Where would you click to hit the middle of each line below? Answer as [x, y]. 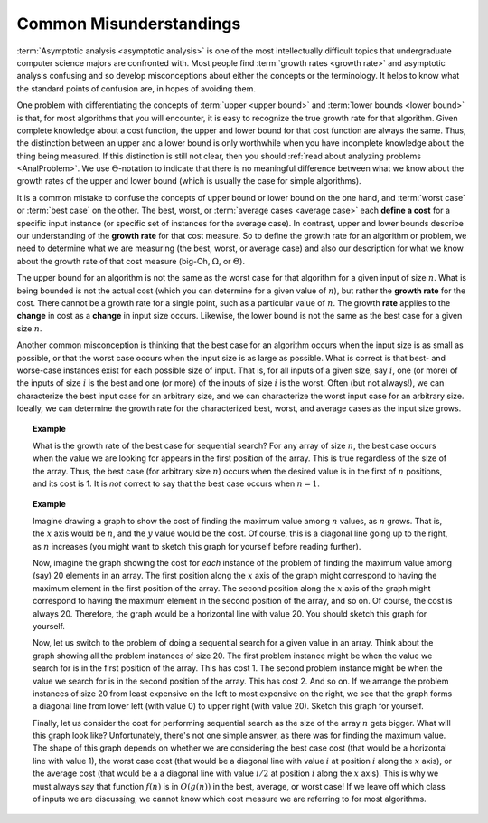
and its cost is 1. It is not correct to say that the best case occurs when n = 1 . [176, 483]
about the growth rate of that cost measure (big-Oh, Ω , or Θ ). [131, 261]
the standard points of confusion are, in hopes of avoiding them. [136, 88]
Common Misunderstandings [129, 24]
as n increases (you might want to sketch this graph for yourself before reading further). [197, 546]
